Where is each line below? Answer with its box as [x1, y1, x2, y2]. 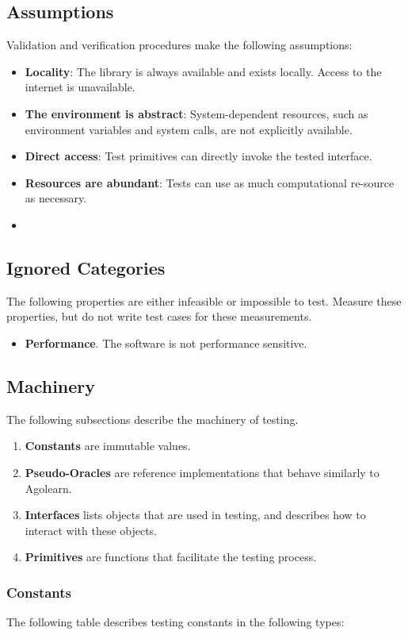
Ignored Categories [6, 255, 166, 279]
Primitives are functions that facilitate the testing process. [25, 548, 317, 565]
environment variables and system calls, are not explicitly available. [25, 121, 353, 137]
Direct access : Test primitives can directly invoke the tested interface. [25, 148, 372, 164]
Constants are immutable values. [25, 437, 191, 454]
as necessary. [25, 190, 87, 206]
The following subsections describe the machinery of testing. [6, 410, 299, 427]
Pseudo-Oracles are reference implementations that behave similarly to [25, 464, 379, 480]
